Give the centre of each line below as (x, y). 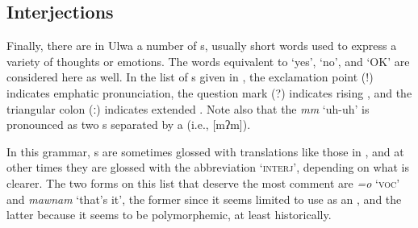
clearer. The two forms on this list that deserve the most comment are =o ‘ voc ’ (203, 182)
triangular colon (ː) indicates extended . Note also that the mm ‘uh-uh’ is (188, 108)
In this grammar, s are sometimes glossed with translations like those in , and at (205, 151)
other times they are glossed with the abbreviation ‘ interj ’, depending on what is (208, 167)
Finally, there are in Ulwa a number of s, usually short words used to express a (202, 46)
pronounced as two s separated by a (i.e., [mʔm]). (129, 124)
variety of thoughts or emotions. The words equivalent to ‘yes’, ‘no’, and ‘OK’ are (208, 61)
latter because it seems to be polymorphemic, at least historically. (169, 215)
